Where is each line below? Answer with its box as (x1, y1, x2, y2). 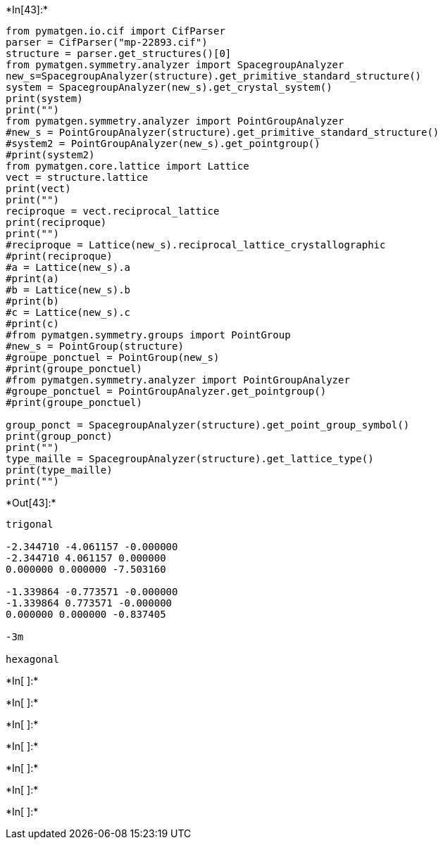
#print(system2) (6, 149, 95, 160)
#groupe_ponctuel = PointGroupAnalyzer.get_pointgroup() (6, 386, 327, 397)
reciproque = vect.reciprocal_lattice (6, 205, 220, 217)
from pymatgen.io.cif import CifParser (6, 25, 225, 37)
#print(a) (6, 273, 59, 284)
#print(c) (6, 318, 59, 329)
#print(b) (6, 296, 59, 307)
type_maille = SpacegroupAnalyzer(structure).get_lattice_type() (6, 453, 374, 464)
